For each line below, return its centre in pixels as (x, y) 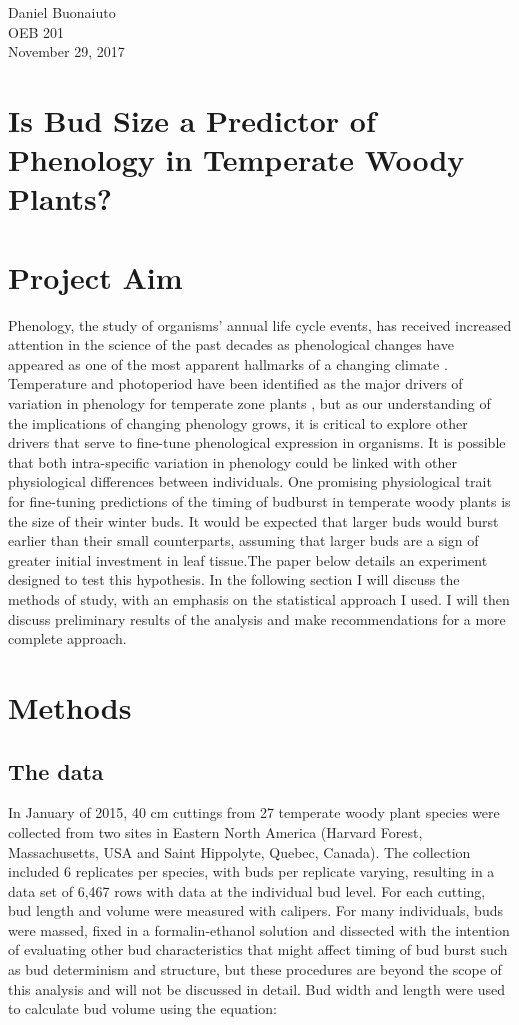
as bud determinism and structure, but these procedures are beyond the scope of (255, 969)
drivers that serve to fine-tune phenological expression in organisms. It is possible (257, 442)
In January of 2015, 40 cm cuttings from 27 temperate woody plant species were (254, 812)
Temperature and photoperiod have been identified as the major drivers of (235, 383)
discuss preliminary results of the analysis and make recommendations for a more (257, 618)
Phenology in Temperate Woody (236, 159)
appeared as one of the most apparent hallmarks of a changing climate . (228, 363)
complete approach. (67, 638)
